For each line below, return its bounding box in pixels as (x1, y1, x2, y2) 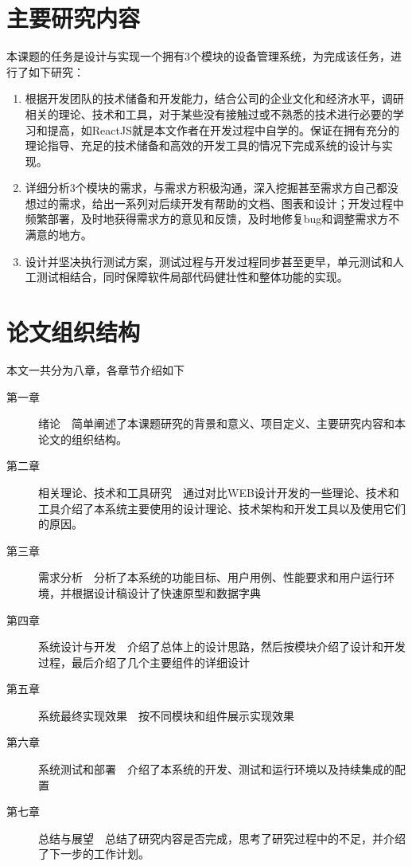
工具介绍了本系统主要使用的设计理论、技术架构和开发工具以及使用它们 (38, 500, 406, 516)
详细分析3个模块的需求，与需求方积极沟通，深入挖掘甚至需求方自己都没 (25, 179, 398, 196)
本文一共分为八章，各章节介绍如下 (6, 361, 185, 378)
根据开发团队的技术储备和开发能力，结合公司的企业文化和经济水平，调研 (25, 90, 404, 107)
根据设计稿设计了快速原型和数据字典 (71, 584, 261, 601)
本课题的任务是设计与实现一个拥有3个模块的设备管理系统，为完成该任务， (6, 48, 391, 65)
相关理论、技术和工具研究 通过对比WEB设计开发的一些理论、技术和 (38, 484, 399, 500)
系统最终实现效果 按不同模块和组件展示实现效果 (38, 707, 294, 723)
